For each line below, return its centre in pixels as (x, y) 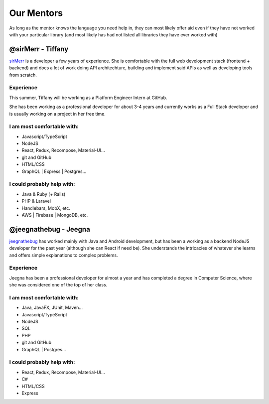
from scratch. (23, 75)
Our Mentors (36, 13)
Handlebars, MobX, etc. (46, 208)
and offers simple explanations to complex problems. (64, 255)
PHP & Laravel (36, 201)
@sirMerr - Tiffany (39, 49)
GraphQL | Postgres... (44, 349)
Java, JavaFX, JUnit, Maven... (52, 308)
